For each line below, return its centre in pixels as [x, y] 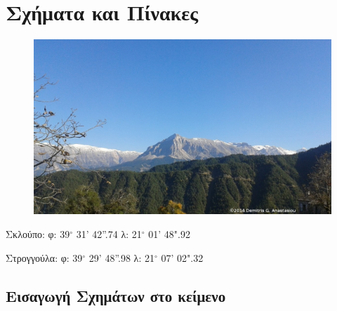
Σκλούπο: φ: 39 [38, 233]
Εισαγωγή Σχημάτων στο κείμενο [116, 295]
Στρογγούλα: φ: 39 [44, 257]
